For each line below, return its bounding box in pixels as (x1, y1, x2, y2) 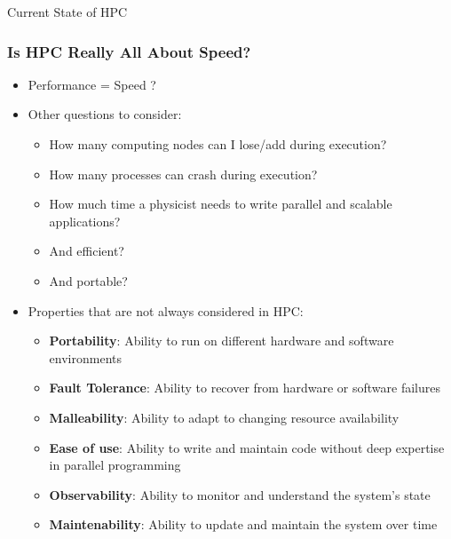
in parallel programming (49, 456, 181, 474)
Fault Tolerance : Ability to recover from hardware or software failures (49, 378, 440, 397)
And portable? (49, 271, 128, 289)
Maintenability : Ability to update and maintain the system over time (49, 515, 438, 534)
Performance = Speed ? (28, 75, 156, 93)
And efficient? (49, 242, 124, 260)
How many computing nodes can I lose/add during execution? (49, 135, 387, 153)
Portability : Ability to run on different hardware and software (49, 331, 394, 350)
